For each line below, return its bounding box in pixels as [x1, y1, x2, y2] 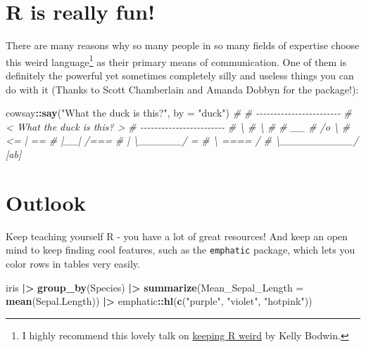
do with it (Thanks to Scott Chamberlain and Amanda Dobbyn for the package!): [6, 81, 359, 96]
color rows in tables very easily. [6, 256, 140, 270]
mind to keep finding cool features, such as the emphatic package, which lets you [6, 242, 355, 257]
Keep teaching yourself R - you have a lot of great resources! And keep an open [6, 228, 348, 243]
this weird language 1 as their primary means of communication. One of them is [6, 52, 347, 69]
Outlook [6, 188, 86, 216]
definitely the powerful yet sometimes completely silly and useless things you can [6, 67, 354, 82]
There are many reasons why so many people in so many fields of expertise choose [6, 38, 360, 53]
